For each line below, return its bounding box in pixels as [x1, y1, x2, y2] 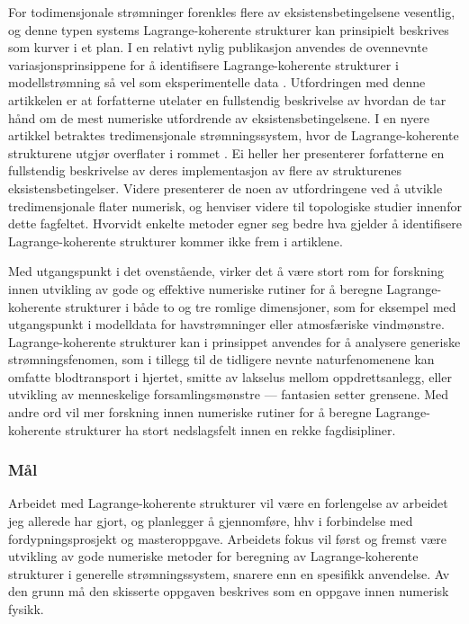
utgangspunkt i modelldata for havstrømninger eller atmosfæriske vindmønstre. [8, 315, 445, 334]
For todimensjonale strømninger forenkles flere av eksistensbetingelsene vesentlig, [8, 3, 455, 21]
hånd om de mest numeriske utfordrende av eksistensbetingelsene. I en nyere [8, 108, 430, 127]
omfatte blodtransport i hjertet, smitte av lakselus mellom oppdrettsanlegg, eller [8, 367, 452, 386]
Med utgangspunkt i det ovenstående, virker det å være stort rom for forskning [8, 262, 444, 281]
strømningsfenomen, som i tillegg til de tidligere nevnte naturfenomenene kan [8, 350, 435, 369]
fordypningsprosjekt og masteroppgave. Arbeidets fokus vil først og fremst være [8, 529, 446, 548]
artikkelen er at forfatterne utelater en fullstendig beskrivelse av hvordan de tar [8, 90, 446, 109]
